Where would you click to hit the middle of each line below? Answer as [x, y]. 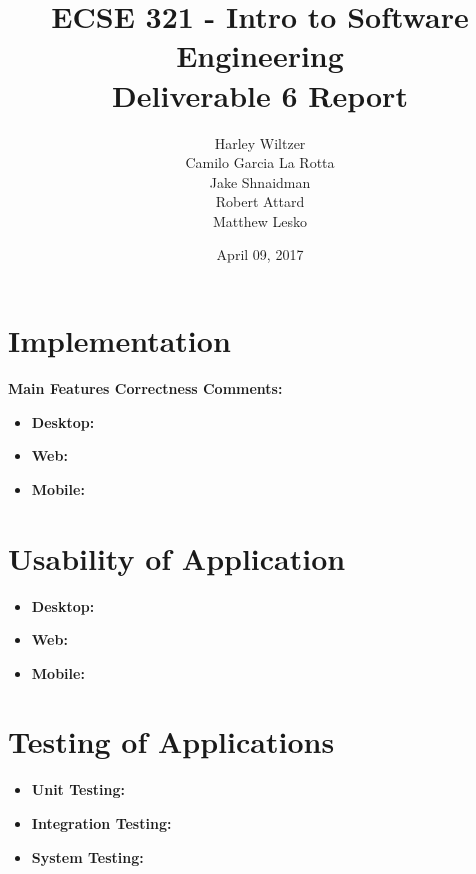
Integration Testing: [101, 823]
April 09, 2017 [260, 254]
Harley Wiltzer [260, 142]
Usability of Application [177, 557]
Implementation [119, 340]
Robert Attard [260, 201]
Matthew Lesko [260, 220]
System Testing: [87, 856]
